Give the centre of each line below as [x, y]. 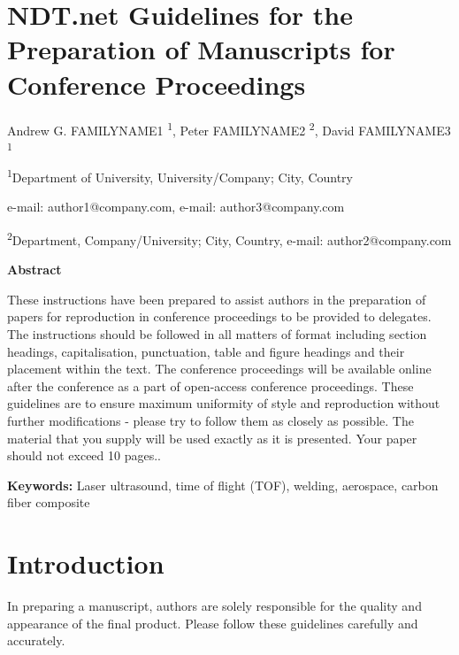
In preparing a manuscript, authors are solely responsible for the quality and [214, 606]
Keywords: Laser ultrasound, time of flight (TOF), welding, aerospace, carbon [223, 485]
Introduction [86, 563]
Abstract [34, 270]
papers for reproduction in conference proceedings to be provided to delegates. [219, 316]
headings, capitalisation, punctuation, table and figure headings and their [206, 351]
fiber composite [49, 502]
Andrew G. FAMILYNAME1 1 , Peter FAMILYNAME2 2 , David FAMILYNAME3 [229, 128]
